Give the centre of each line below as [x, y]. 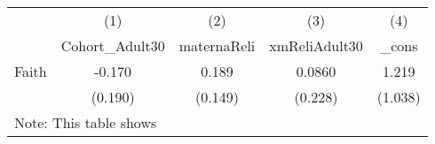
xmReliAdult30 [316, 45]
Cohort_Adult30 [113, 45]
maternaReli [217, 45]
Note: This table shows [86, 122]
